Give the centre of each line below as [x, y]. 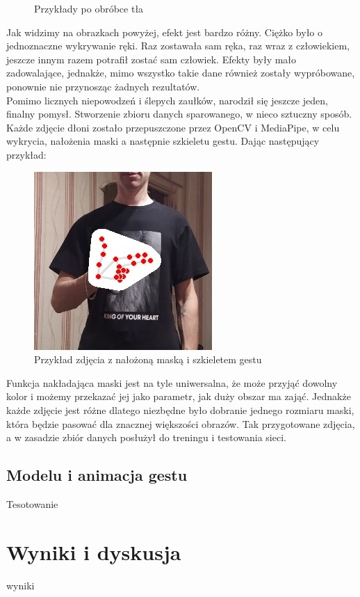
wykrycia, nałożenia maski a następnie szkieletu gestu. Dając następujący [163, 141]
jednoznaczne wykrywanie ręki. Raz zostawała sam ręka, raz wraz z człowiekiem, [178, 46]
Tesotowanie [32, 503]
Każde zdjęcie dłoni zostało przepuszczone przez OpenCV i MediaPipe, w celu [173, 127]
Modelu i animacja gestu [97, 475]
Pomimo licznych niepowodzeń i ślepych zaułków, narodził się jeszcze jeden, [167, 100]
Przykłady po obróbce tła [89, 8]
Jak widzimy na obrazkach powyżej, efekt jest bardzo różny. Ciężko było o [165, 32]
